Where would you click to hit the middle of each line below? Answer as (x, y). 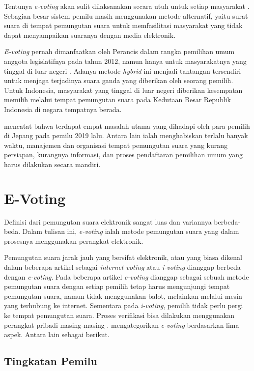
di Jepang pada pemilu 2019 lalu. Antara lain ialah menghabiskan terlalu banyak (126, 135)
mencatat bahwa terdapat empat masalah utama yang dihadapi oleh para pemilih (127, 126)
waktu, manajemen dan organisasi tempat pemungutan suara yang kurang (116, 145)
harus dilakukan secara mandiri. (52, 164)
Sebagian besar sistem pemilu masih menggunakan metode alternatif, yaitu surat (126, 15)
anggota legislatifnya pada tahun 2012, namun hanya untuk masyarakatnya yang (125, 61)
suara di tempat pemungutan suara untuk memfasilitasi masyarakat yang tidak (123, 25)
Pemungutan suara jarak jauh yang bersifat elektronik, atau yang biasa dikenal (123, 257)
